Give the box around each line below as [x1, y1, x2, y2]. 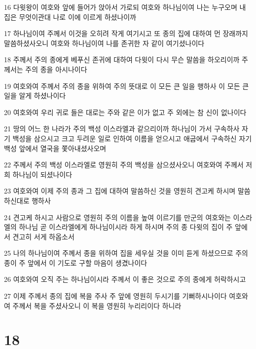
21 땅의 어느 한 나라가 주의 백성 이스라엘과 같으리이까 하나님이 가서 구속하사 [4, 123, 240, 134]
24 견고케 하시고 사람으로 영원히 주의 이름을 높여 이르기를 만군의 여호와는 [4, 212, 231, 222]
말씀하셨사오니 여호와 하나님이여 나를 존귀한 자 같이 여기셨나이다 [4, 38, 205, 48]
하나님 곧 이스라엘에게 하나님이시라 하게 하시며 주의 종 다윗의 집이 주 [19, 222, 233, 232]
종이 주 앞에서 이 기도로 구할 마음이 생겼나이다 [4, 257, 147, 268]
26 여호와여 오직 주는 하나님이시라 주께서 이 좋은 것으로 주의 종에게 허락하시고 [4, 274, 246, 284]
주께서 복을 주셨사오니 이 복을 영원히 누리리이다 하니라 [12, 300, 182, 310]
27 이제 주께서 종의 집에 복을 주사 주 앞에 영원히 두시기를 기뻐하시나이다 [4, 291, 227, 301]
